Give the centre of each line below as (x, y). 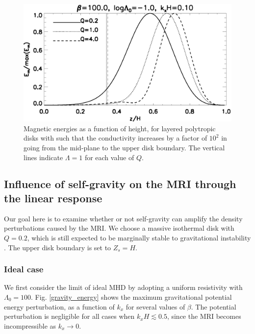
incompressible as (30, 325)
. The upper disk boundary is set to (58, 247)
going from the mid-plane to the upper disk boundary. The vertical (124, 147)
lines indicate (43, 157)
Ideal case (24, 269)
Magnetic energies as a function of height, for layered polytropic (120, 128)
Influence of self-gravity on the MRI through (120, 183)
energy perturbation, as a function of (59, 306)
